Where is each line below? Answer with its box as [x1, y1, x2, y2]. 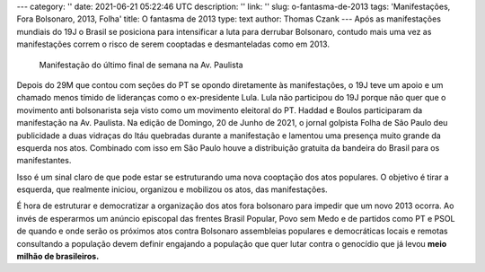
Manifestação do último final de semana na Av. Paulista [39, 59, 243, 70]
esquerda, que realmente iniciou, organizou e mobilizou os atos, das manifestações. [16, 184, 328, 195]
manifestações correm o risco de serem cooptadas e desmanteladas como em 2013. [16, 39, 330, 49]
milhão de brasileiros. [16, 251, 100, 262]
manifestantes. [16, 155, 72, 166]
